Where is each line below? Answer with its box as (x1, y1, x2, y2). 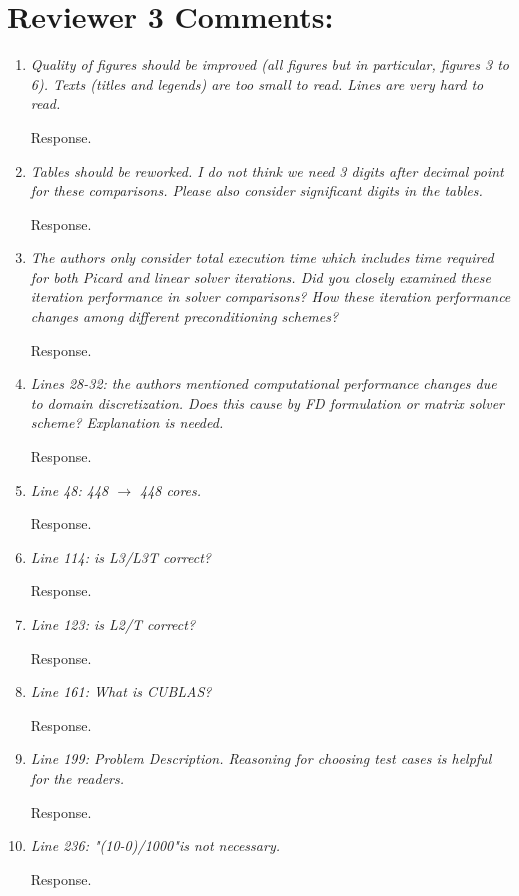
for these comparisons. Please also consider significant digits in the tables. (30, 180, 483, 201)
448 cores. (140, 479, 202, 500)
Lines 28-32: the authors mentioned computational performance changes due (30, 373, 497, 394)
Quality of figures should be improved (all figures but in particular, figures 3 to (30, 54, 509, 75)
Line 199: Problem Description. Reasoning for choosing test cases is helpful (30, 748, 492, 769)
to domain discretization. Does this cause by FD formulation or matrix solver (30, 392, 504, 413)
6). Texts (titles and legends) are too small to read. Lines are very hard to (30, 73, 484, 94)
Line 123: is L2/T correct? (30, 614, 196, 634)
